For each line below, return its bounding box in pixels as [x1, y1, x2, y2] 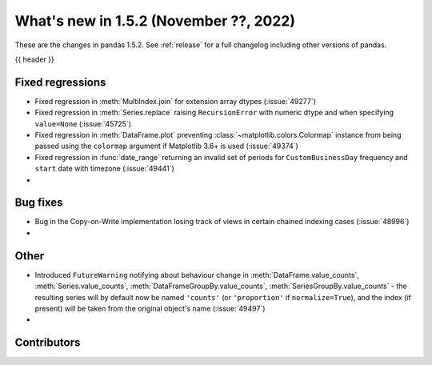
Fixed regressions [14, 75, 106, 89]
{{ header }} [14, 54, 55, 64]
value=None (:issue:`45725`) [34, 118, 132, 128]
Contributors [14, 336, 81, 350]
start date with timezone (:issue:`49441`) [34, 164, 175, 174]
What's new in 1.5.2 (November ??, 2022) [14, 12, 296, 30]
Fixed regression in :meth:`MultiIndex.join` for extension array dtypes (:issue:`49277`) [34, 96, 316, 106]
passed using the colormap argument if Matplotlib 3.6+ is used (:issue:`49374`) [34, 141, 299, 151]
